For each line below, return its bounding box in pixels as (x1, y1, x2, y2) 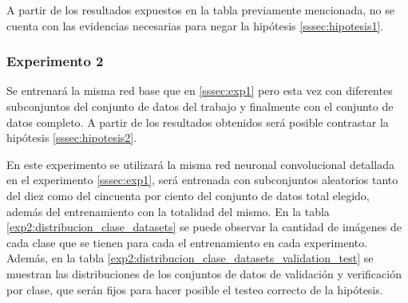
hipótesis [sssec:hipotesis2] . (6, 129, 137, 146)
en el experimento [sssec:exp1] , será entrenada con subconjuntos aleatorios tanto (6, 171, 398, 188)
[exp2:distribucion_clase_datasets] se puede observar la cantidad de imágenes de (6, 218, 402, 235)
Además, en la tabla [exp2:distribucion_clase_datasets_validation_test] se (6, 250, 374, 266)
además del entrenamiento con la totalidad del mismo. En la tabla (6, 203, 330, 219)
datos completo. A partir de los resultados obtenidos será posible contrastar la (6, 113, 389, 130)
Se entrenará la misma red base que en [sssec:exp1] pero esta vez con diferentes (6, 82, 393, 99)
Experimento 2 (6, 51, 104, 71)
